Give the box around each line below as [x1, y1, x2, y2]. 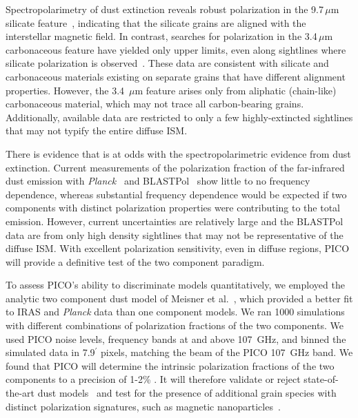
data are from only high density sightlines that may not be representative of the [6, 227, 344, 242]
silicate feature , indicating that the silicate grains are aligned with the [6, 15, 306, 30]
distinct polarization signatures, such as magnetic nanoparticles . [6, 399, 281, 413]
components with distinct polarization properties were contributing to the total [6, 200, 341, 215]
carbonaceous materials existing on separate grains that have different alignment [6, 69, 346, 83]
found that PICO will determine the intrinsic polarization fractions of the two [6, 358, 335, 373]
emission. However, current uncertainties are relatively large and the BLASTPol [6, 213, 344, 228]
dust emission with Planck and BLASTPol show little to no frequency [6, 174, 310, 188]
